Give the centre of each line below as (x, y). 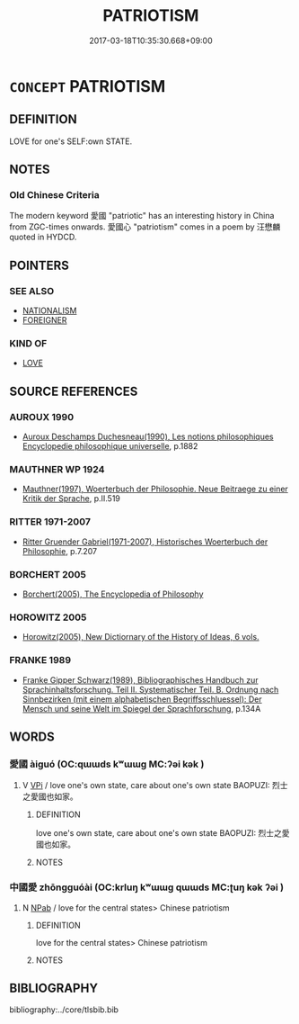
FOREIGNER (44, 320)
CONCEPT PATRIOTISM (88, 86)
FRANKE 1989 (40, 660)
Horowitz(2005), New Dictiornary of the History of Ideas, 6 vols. (141, 637)
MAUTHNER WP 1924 (57, 470)
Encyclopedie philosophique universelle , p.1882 (110, 446)
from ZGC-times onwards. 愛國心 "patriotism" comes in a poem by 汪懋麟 (145, 227)
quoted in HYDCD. (43, 237)
